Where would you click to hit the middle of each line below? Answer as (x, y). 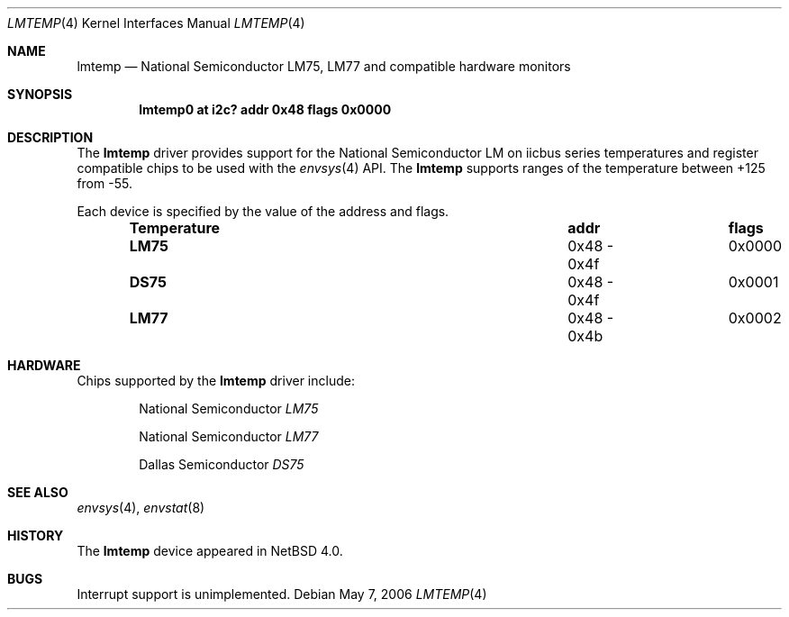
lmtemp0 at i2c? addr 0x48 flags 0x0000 (265, 109)
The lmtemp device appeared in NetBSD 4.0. (210, 551)
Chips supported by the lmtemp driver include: (216, 381)
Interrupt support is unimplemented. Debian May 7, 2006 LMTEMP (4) (282, 594)
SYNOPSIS (40, 94)
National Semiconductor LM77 (229, 436)
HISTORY (36, 535)
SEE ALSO (38, 492)
